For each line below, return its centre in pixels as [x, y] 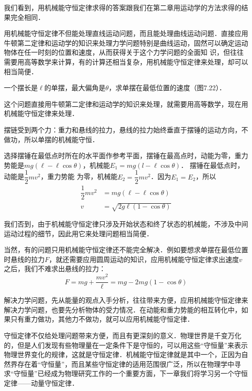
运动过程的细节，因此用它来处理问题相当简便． [79, 233]
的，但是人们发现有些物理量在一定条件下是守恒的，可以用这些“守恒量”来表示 [126, 345]
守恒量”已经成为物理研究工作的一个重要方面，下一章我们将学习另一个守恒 [131, 373]
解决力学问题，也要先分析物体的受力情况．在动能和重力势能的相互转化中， [123, 309]
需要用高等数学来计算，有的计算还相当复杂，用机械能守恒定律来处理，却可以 [126, 61]
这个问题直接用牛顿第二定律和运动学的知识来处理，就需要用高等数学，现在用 [126, 104]
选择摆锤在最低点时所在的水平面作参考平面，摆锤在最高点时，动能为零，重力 [126, 155]
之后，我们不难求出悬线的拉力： [55, 269]
